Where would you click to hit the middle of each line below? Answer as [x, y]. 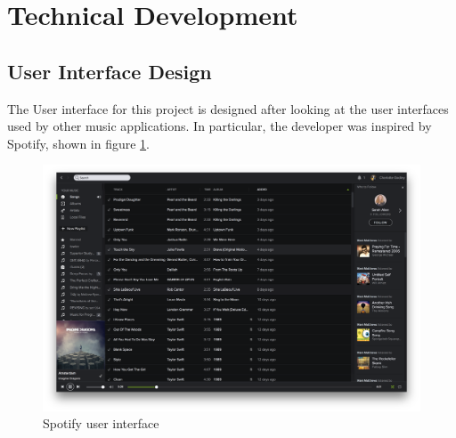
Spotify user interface [101, 423]
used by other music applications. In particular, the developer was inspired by [220, 126]
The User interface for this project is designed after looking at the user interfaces [228, 108]
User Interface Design [110, 71]
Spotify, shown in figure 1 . [79, 143]
